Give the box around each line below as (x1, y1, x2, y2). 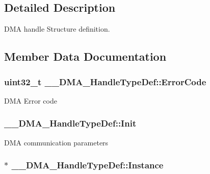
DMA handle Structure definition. (4, 23, 110, 34)
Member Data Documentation (4, 48, 167, 64)
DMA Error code (4, 95, 57, 106)
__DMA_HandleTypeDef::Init (4, 117, 137, 130)
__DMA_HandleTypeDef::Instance (11, 159, 164, 171)
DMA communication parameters (4, 137, 109, 147)
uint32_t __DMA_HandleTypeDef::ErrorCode (4, 75, 206, 88)
